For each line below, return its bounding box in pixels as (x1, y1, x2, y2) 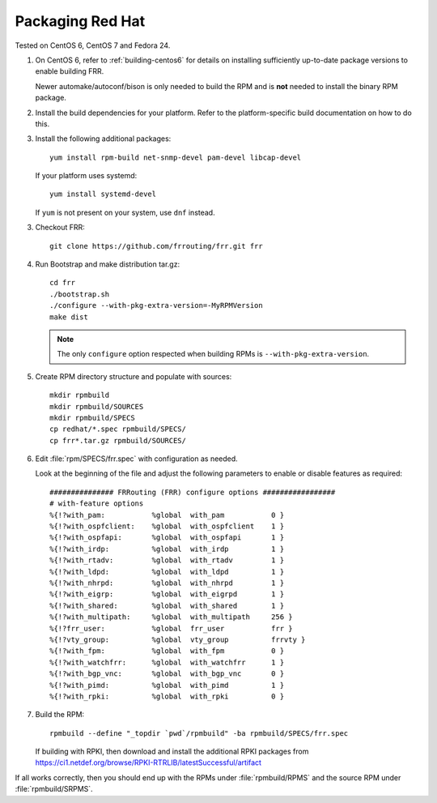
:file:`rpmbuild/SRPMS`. (15, 784, 93, 794)
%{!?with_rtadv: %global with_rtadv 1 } (49, 556, 285, 565)
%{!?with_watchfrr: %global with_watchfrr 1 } (49, 657, 285, 667)
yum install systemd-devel (49, 190, 157, 199)
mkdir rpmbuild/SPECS (49, 413, 135, 422)
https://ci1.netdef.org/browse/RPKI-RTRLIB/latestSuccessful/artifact (35, 758, 262, 767)
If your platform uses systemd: (35, 171, 138, 181)
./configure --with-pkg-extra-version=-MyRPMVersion (49, 301, 263, 310)
